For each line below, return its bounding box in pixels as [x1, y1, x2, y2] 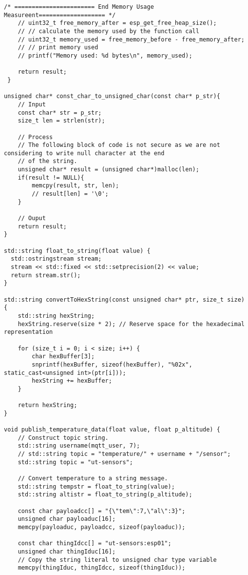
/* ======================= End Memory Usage [4, 3, 154, 10]
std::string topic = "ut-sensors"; [18, 458, 133, 466]
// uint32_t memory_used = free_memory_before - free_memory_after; [18, 36, 245, 43]
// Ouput [18, 215, 46, 222]
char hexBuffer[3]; [32, 353, 95, 360]
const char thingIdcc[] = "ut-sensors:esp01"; [18, 540, 172, 547]
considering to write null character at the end [4, 149, 165, 157]
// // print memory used [18, 44, 98, 51]
